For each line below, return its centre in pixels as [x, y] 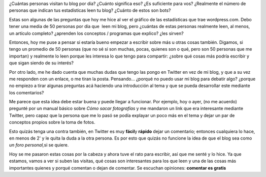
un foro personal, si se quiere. [39, 145]
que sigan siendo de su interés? [41, 63]
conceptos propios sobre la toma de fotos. [52, 122]
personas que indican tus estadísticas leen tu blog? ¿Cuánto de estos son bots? [90, 10]
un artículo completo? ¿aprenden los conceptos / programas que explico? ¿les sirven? [97, 33]
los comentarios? [27, 92]
